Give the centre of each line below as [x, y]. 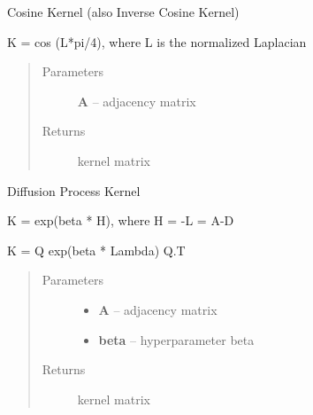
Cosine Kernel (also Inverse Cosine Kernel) [123, 12]
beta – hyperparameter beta [176, 339]
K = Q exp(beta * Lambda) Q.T [96, 250]
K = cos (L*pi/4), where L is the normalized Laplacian [157, 41]
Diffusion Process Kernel [74, 190]
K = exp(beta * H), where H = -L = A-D [121, 220]
